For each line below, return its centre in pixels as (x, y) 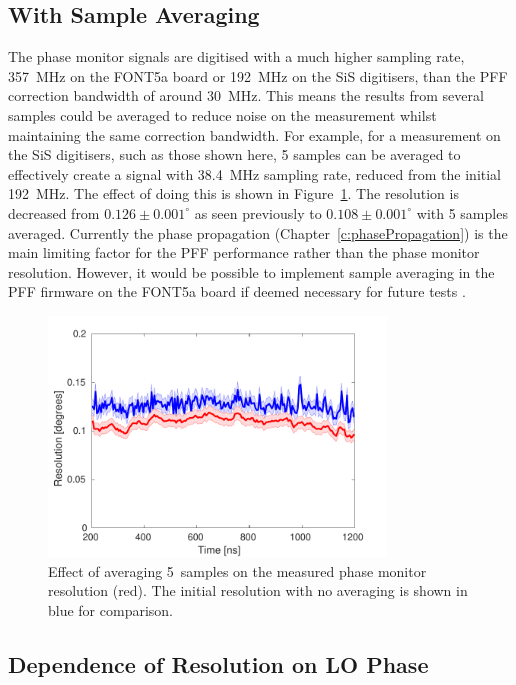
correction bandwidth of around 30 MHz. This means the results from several (246, 95)
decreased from (54, 212)
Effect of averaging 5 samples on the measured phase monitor (237, 570)
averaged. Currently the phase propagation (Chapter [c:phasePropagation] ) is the (258, 232)
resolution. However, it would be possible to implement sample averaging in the (251, 271)
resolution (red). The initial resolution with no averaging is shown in (258, 590)
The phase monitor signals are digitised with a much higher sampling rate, (236, 56)
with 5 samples (462, 212)
